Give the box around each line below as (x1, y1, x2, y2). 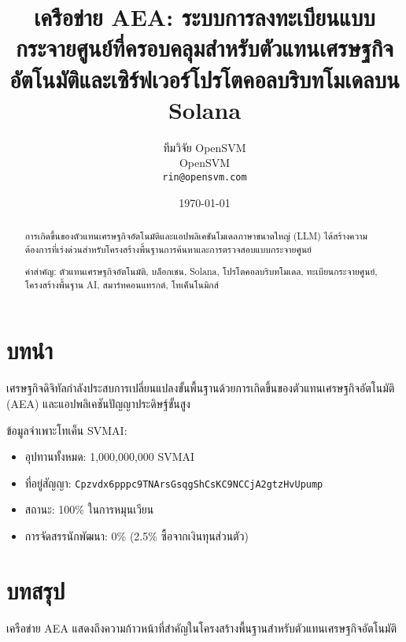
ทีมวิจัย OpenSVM (163, 139, 246, 155)
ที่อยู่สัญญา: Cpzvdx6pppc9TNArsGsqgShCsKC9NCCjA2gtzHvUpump (24, 474, 323, 491)
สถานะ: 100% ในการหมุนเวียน (24, 501, 154, 518)
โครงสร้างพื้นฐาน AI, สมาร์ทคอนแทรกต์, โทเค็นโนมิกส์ (24, 277, 219, 291)
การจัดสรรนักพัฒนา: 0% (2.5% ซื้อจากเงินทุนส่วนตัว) (24, 528, 249, 544)
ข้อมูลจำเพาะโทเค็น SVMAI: (6, 421, 127, 438)
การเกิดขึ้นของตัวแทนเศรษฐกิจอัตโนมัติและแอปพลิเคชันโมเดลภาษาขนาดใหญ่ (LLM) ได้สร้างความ (24, 228, 368, 242)
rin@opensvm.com (162, 171, 247, 183)
